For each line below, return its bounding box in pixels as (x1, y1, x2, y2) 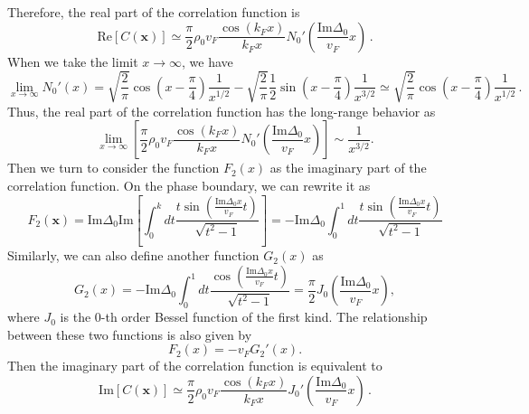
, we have (182, 52, 233, 71)
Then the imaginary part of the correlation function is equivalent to (7, 356, 383, 375)
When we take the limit (7, 52, 138, 71)
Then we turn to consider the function (7, 158, 220, 177)
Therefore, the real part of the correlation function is (7, 3, 300, 21)
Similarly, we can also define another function (7, 246, 260, 265)
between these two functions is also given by (7, 325, 252, 343)
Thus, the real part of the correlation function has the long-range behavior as (7, 101, 436, 120)
